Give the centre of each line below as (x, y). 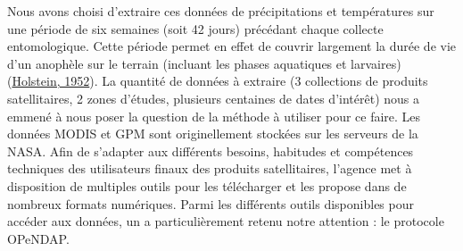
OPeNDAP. (38, 238)
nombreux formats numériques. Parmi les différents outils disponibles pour (211, 203)
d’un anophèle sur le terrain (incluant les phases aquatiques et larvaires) (204, 63)
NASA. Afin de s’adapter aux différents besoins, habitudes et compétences (211, 151)
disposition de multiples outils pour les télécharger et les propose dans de (207, 185)
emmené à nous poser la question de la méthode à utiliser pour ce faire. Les (214, 116)
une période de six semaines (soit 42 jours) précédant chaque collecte (195, 28)
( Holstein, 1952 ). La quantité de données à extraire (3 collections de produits (218, 81)
